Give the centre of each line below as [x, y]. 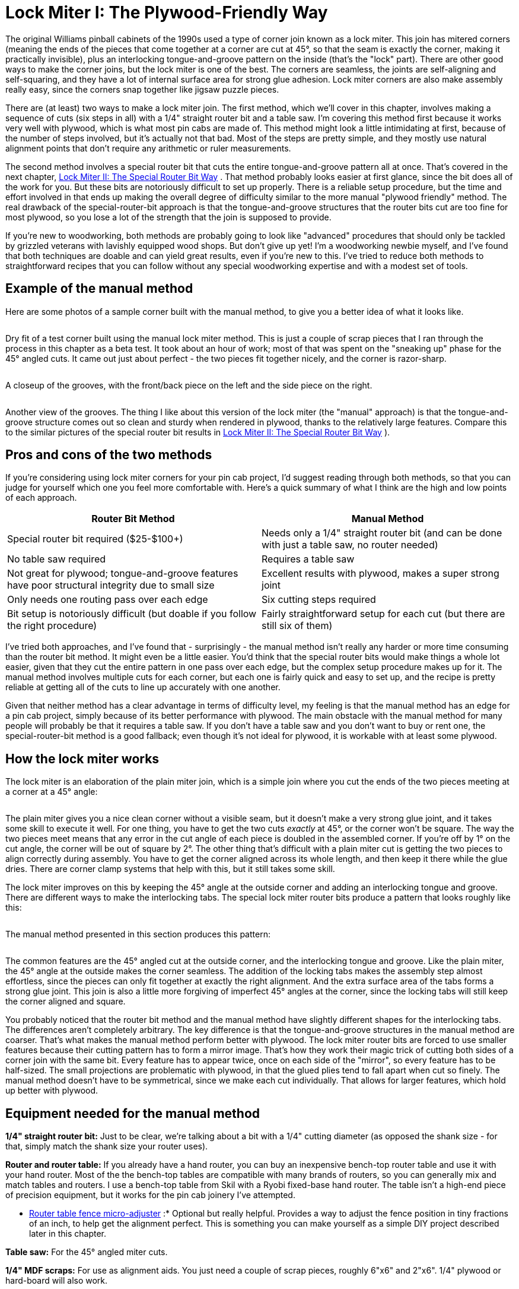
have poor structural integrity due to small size [111, 585]
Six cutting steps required [319, 600]
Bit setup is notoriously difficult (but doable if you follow [132, 614]
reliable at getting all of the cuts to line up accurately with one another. [143, 687]
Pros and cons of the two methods [109, 455]
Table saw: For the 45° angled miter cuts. [87, 1252]
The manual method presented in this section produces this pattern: [138, 934]
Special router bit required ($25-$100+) [95, 539]
